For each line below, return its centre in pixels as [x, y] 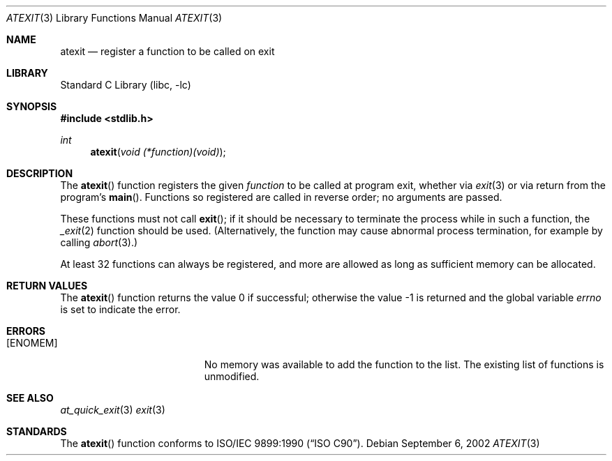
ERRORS [26, 331]
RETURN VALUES [47, 286]
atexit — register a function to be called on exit [167, 51]
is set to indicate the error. [120, 309]
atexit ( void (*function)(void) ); [158, 152]
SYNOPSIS [32, 106]
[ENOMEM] [32, 343]
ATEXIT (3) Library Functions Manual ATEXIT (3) [114, 18]
